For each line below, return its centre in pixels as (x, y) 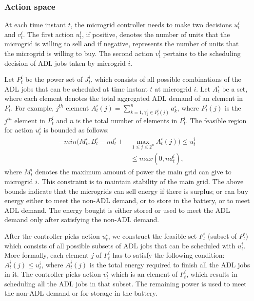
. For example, (32, 107)
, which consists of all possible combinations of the (166, 79)
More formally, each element (47, 255)
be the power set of (54, 79)
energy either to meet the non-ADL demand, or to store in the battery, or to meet (127, 200)
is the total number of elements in (127, 120)
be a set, (235, 88)
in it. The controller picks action (53, 274)
